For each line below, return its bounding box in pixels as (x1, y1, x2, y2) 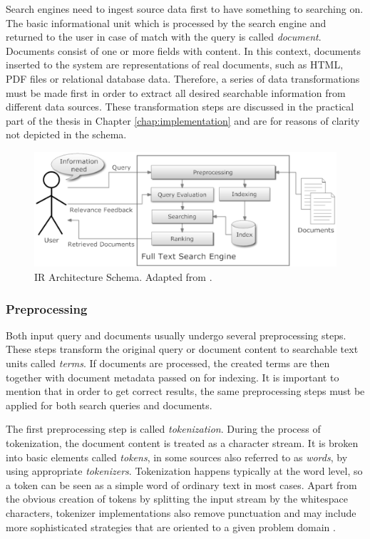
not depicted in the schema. (6, 127, 127, 142)
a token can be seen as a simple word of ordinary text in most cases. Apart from (6, 477, 357, 492)
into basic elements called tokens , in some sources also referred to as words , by (6, 449, 348, 464)
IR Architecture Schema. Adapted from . (34, 269, 212, 284)
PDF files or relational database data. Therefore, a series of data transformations (6, 71, 360, 86)
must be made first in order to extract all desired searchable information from (6, 85, 346, 100)
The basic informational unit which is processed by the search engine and (6, 15, 327, 30)
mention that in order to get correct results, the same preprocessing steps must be (6, 384, 365, 399)
